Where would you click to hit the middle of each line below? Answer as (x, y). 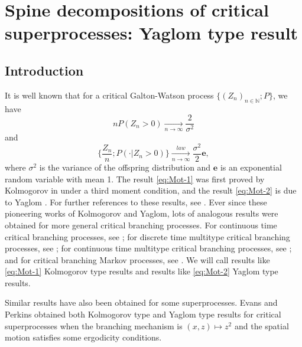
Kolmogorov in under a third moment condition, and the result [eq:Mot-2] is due (151, 190)
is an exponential (251, 167)
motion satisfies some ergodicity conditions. (83, 337)
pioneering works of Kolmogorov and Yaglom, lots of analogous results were (142, 213)
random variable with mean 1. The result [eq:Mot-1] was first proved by (135, 179)
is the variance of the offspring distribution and (125, 167)
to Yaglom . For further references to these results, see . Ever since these (136, 202)
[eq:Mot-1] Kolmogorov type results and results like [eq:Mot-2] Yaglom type (142, 271)
